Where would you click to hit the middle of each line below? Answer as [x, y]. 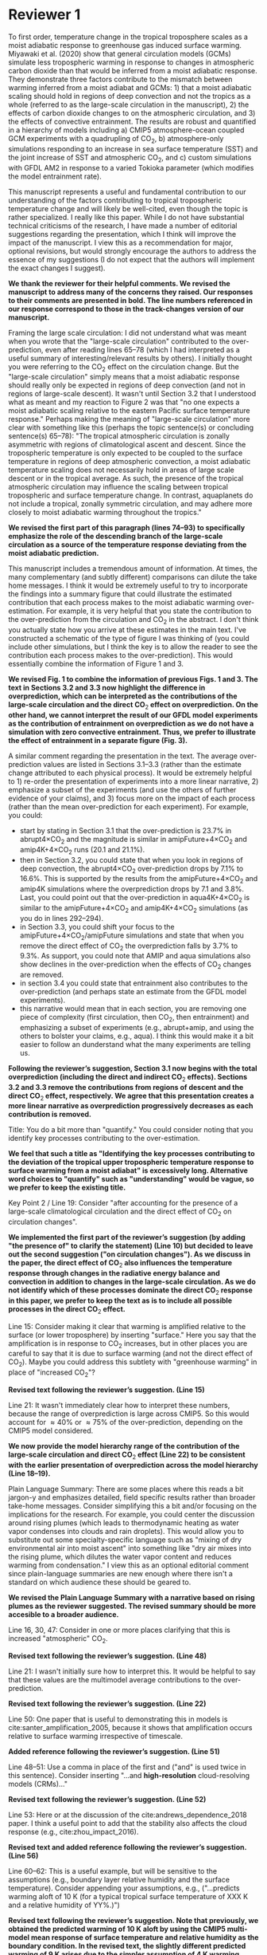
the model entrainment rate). [55, 176]
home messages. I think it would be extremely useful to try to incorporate [128, 586]
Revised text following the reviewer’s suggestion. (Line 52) [107, 1799]
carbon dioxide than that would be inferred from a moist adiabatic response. [133, 70]
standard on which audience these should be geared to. [100, 1582]
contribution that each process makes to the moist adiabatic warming [122, 603]
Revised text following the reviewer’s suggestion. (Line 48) [108, 1655]
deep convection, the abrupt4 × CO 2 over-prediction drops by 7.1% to [132, 869]
